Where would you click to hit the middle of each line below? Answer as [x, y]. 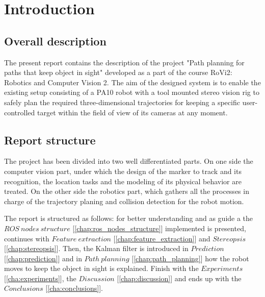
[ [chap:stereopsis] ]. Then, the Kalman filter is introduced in [96, 248]
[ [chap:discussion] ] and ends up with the [179, 278]
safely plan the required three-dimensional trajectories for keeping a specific [122, 102]
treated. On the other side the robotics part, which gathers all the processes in [127, 191]
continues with [27, 238]
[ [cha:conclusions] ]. [74, 288]
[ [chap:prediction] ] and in [43, 258]
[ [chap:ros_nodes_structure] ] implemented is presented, [159, 228]
